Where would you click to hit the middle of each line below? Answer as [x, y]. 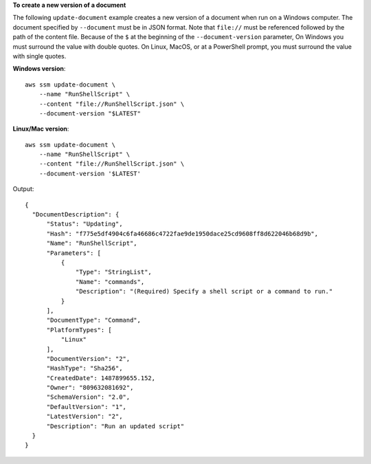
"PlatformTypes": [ [79, 330]
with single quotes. [40, 56]
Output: [23, 189]
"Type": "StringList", [114, 272]
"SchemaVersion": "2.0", [88, 397]
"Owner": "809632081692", [90, 388]
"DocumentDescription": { [76, 214]
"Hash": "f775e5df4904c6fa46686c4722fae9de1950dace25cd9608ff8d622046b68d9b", [182, 233]
